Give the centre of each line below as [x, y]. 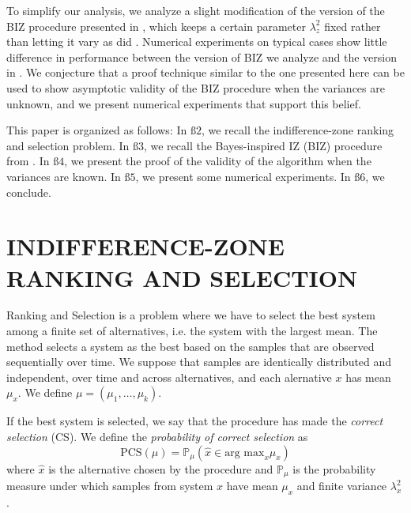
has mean [368, 377]
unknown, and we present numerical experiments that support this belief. [184, 103]
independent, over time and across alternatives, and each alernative [169, 377]
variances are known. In [64, 176]
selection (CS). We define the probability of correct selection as [157, 436]
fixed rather [353, 26]
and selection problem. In [68, 145]
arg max [245, 453]
